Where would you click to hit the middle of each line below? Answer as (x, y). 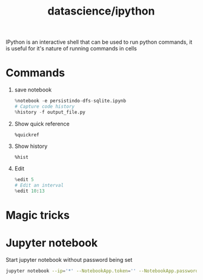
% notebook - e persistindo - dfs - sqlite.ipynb (70, 101)
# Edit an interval (39, 185)
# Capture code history (45, 107)
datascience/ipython (101, 11)
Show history (31, 146)
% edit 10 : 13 (29, 191)
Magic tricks (38, 215)
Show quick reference (42, 124)
